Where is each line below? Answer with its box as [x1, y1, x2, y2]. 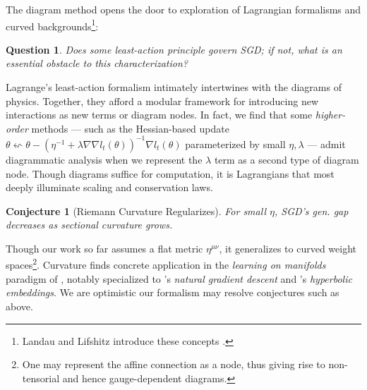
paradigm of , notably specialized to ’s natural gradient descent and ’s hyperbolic [6, 271, 352, 286]
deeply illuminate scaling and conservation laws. [6, 180, 213, 195]
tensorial [22, 370, 60, 385]
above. [6, 298, 33, 313]
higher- [315, 107, 346, 122]
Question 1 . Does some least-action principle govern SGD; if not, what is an [6, 42, 342, 56]
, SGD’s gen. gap [274, 203, 349, 218]
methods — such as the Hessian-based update [31, 121, 229, 135]
